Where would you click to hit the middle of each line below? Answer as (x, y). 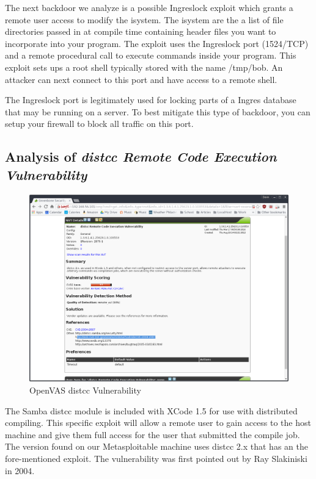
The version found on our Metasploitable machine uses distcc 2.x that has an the (156, 446)
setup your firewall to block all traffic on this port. (99, 124)
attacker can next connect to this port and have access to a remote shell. (141, 79)
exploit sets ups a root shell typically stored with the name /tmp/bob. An (144, 67)
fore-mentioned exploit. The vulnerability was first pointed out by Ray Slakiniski (156, 458)
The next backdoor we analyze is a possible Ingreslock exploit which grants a (149, 7)
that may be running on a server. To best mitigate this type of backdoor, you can (158, 111)
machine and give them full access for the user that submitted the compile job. (152, 434)
